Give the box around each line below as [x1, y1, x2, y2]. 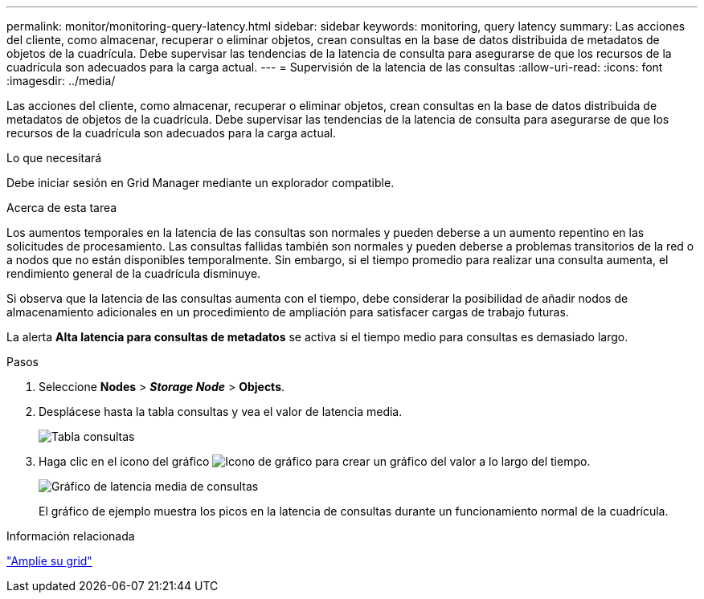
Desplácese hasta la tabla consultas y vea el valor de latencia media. [39, 405, 403, 418]
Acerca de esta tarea [6, 201, 117, 214]
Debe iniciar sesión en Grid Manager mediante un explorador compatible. [6, 176, 395, 189]
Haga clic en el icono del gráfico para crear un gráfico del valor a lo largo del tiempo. [39, 454, 591, 468]
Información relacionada [6, 529, 135, 543]
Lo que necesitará [6, 151, 102, 165]
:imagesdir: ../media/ [6, 74, 116, 88]
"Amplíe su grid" [6, 554, 92, 568]
